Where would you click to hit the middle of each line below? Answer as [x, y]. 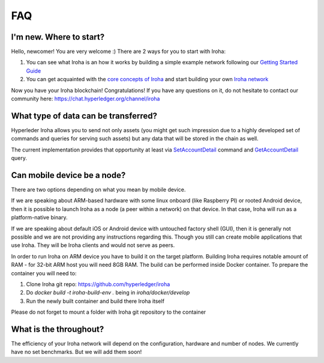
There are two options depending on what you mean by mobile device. [98, 190]
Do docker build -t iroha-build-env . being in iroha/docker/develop [108, 293]
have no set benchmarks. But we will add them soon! [76, 352]
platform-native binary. [40, 218]
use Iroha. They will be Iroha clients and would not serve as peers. [93, 245]
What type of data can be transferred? [84, 116]
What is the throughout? [58, 329]
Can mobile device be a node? [68, 175]
